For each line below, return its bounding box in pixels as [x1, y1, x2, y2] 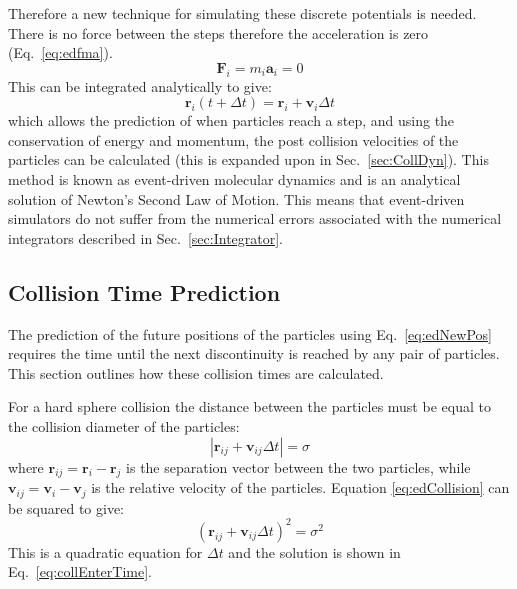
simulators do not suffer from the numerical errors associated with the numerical [8, 208, 502, 229]
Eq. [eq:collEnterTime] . [8, 561, 152, 582]
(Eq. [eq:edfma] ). [8, 42, 113, 63]
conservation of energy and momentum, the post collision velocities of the [8, 129, 459, 150]
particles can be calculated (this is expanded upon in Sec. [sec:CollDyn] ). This [8, 149, 489, 170]
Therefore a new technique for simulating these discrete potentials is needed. [8, 3, 477, 23]
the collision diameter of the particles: [8, 415, 240, 436]
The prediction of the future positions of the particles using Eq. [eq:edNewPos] [8, 323, 492, 344]
